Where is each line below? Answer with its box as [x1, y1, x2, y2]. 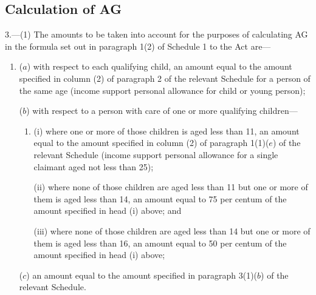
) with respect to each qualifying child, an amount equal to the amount [27, 60, 292, 73]
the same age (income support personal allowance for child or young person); [19, 84, 306, 96]
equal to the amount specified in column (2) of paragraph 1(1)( [33, 136, 269, 149]
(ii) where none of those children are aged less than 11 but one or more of [33, 181, 308, 193]
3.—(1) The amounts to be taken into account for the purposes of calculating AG [5, 28, 308, 41]
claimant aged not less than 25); [33, 160, 154, 173]
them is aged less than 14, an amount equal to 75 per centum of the [33, 192, 287, 205]
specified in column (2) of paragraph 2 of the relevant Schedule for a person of [19, 71, 311, 84]
